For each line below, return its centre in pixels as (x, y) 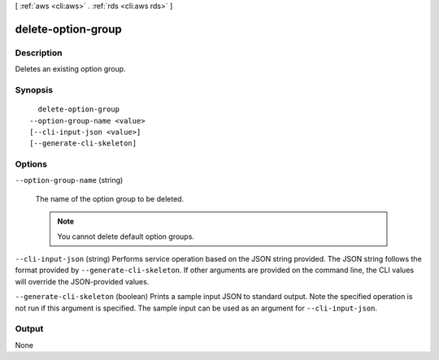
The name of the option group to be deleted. (110, 198)
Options (31, 164)
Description (39, 53)
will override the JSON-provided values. (82, 281)
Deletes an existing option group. (70, 69)
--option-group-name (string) (69, 180)
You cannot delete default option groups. (126, 236)
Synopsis (34, 89)
